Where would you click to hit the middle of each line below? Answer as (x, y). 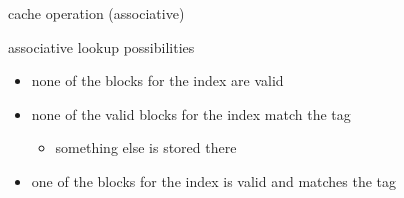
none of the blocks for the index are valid (157, 80)
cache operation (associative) (96, 13)
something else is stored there (146, 147)
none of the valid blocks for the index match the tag (191, 113)
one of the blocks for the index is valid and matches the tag (214, 180)
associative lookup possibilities (101, 46)
